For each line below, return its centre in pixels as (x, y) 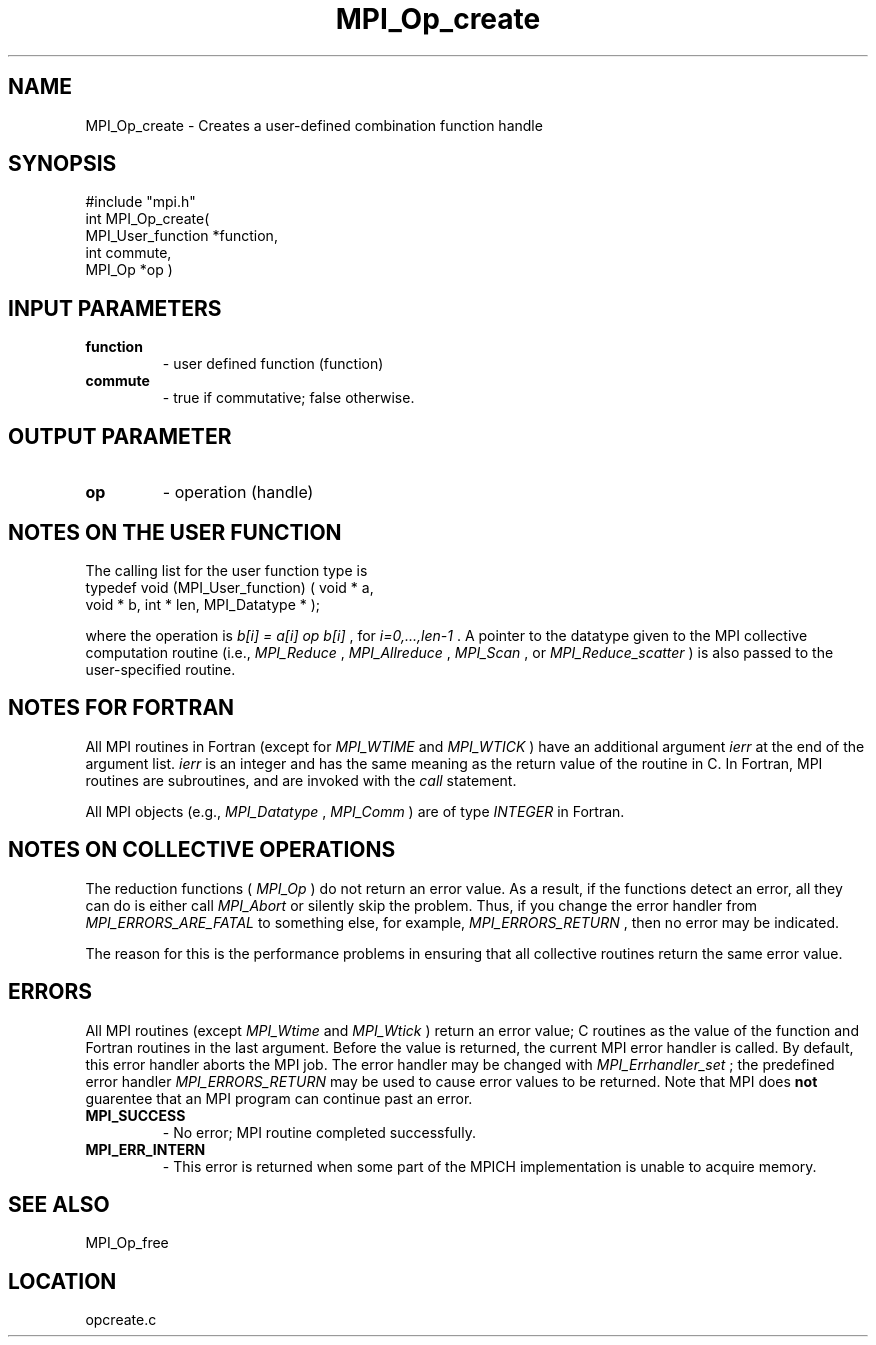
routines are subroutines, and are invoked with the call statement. (301, 780)
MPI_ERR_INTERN (145, 1149)
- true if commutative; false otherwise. (288, 398)
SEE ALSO (59, 1204)
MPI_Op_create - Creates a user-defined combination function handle (314, 125)
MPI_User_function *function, (181, 236)
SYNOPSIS (62, 164)
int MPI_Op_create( (147, 219)
